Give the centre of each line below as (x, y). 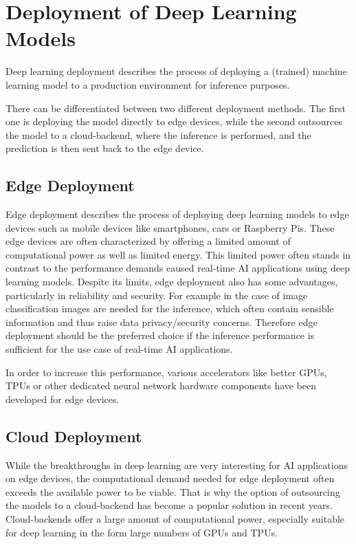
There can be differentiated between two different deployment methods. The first (176, 108)
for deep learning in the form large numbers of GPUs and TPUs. (142, 532)
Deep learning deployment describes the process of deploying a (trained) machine (176, 71)
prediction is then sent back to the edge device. (105, 148)
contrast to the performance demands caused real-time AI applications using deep (178, 268)
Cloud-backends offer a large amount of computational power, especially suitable (175, 518)
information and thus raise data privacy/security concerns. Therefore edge (162, 322)
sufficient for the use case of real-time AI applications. (119, 349)
